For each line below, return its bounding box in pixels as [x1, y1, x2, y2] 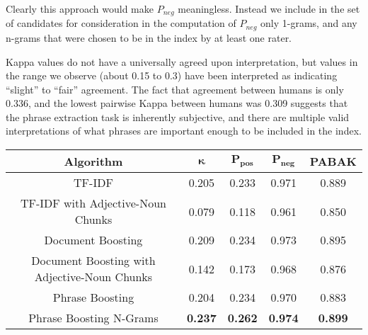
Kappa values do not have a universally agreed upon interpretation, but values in [6, 54, 358, 69]
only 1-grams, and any [260, 16, 357, 30]
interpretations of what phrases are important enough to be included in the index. [6, 123, 362, 138]
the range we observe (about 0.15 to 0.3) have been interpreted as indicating [6, 68, 338, 83]
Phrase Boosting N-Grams [28, 310, 159, 327]
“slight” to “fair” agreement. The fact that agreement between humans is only [6, 81, 344, 96]
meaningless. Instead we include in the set [178, 1, 360, 16]
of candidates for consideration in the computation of [6, 16, 236, 30]
